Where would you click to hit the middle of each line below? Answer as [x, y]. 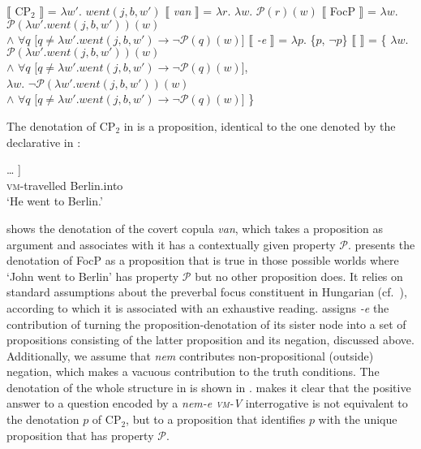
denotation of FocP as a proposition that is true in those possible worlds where [203, 260]
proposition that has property [80, 435]
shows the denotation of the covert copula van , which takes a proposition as [195, 228]
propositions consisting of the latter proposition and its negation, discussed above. [210, 340]
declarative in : [44, 142]
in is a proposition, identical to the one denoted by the [260, 125]
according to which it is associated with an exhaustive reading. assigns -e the [198, 307]
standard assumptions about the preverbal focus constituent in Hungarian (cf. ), [207, 292]
